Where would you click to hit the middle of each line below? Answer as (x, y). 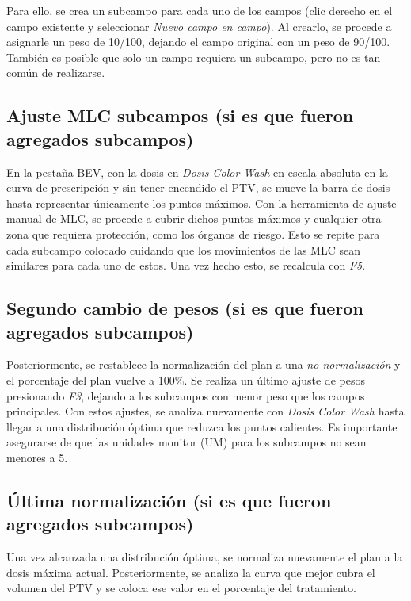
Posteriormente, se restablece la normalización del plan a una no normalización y (204, 364)
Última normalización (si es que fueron (169, 500)
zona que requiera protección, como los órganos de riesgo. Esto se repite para (193, 234)
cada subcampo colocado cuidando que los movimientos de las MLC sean (183, 249)
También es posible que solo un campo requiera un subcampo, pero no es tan (194, 57)
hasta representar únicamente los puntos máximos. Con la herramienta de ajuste (202, 203)
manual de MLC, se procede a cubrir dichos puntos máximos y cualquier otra (194, 218)
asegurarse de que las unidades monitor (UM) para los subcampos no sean (186, 442)
